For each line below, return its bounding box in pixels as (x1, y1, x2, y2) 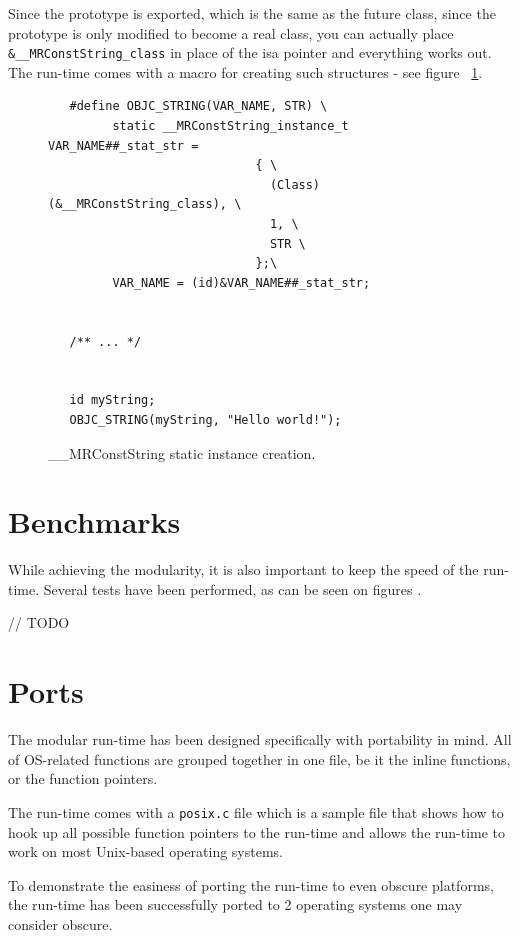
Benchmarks (8, 501, 181, 542)
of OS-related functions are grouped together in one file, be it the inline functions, (8, 748, 511, 769)
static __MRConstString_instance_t (112, 119, 349, 134)
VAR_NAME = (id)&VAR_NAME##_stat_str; (112, 275, 371, 290)
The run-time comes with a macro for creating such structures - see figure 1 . (8, 61, 483, 82)
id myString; (69, 393, 156, 408)
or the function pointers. (8, 768, 158, 789)
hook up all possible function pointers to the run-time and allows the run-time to (8, 821, 506, 842)
